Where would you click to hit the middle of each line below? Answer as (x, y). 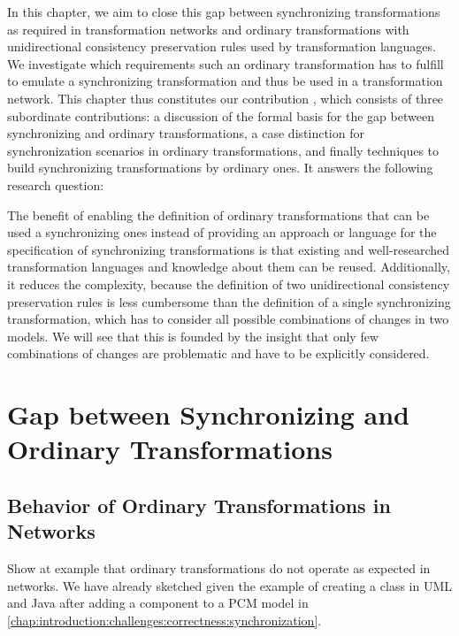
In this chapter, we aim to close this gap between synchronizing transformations (224, 11)
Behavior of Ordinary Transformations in (199, 505)
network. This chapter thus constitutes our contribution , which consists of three (226, 98)
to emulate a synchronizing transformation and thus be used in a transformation (225, 81)
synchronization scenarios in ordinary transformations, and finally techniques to (223, 150)
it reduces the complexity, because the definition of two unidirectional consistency (229, 284)
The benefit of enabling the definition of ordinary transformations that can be (218, 215)
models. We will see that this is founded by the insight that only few (193, 336)
